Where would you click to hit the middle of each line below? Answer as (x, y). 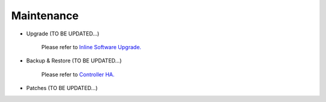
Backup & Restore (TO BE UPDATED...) (74, 61)
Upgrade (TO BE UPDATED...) (63, 34)
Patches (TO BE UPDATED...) (62, 88)
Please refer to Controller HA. (78, 74)
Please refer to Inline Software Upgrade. (91, 47)
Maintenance (45, 16)
